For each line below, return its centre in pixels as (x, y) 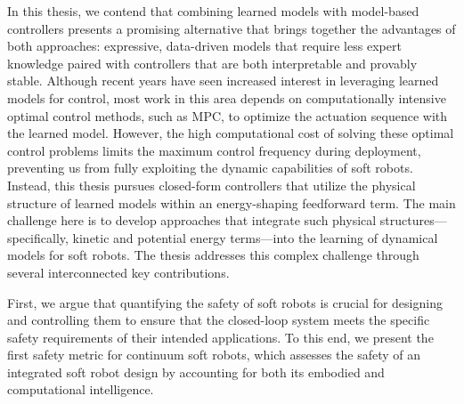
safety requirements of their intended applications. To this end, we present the (220, 337)
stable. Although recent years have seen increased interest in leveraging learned (223, 81)
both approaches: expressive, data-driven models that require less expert (204, 46)
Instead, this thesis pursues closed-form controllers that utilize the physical (212, 185)
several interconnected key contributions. (118, 272)
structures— (413, 220)
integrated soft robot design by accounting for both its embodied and (196, 372)
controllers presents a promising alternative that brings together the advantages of (232, 28)
